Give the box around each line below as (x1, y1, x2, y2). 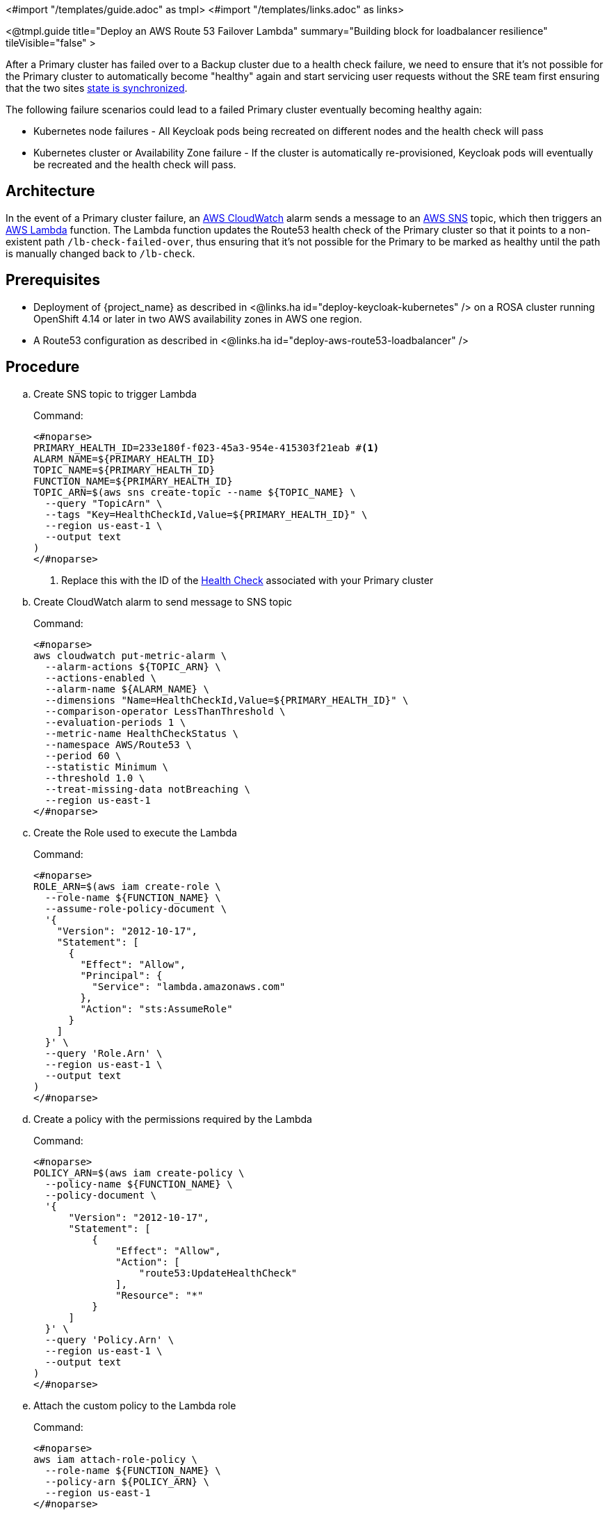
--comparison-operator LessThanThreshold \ (44, 705, 286, 717)
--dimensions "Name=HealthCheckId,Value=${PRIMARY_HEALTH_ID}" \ (44, 694, 409, 706)
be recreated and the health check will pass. (33, 159, 236, 170)
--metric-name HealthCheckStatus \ (44, 727, 239, 739)
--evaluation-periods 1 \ (44, 716, 186, 728)
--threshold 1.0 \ (44, 772, 145, 784)
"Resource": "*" (115, 1289, 204, 1301)
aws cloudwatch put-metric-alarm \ (33, 649, 227, 661)
